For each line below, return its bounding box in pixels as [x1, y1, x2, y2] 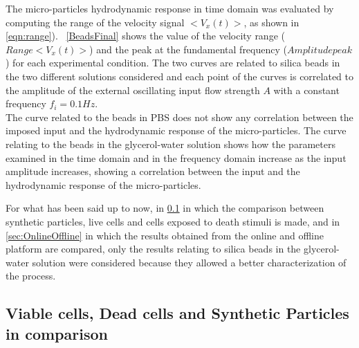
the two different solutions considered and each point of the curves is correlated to [6, 68, 353, 83]
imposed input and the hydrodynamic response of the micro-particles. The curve [6, 123, 347, 138]
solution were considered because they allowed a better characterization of [32, 255, 347, 269]
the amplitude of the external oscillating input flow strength [6, 82, 260, 97]
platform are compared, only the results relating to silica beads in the [6, 241, 301, 256]
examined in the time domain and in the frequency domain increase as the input [6, 150, 347, 165]
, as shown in [243, 15, 300, 29]
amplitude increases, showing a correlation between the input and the [6, 164, 300, 178]
